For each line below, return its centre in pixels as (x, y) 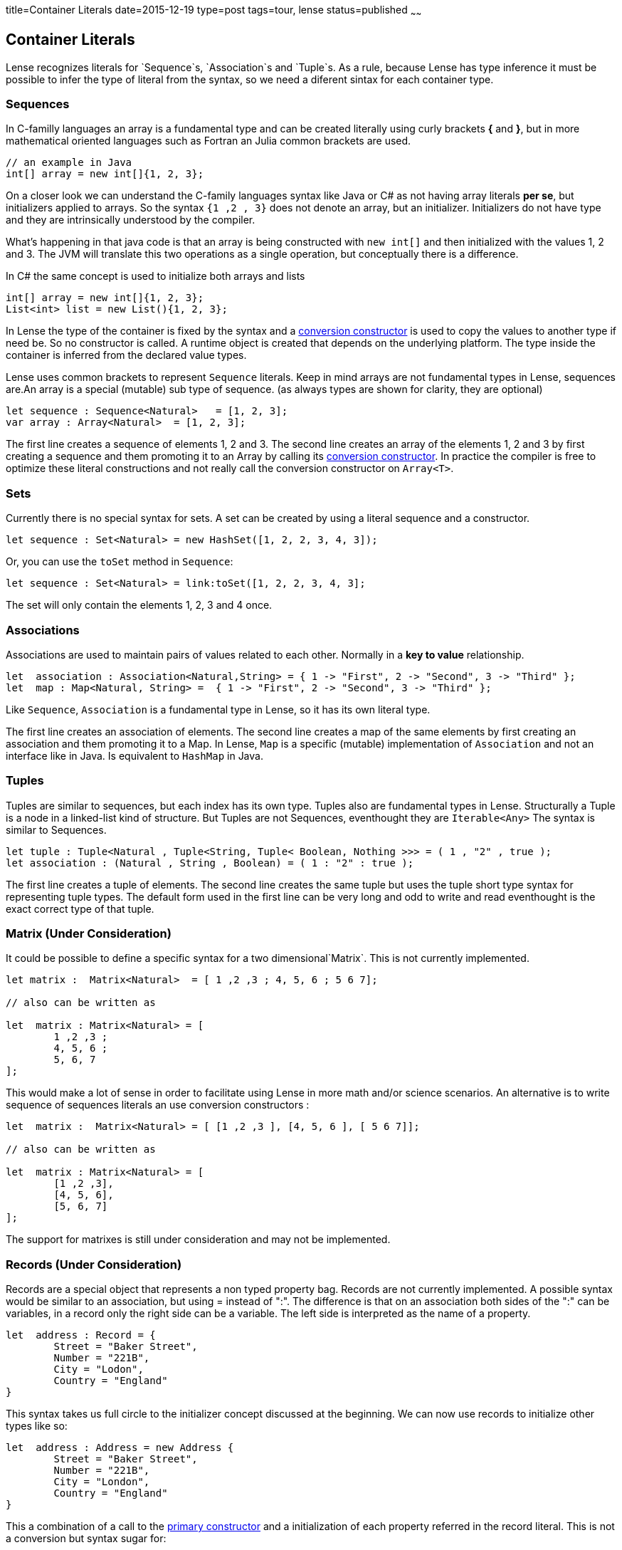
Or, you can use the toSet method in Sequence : (120, 562)
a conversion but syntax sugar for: (86, 1539)
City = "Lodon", (99, 1370)
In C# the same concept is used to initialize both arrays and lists (155, 276)
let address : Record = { (81, 1335)
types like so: (37, 1426)
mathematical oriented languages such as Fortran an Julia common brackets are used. (209, 141)
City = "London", (102, 1482)
